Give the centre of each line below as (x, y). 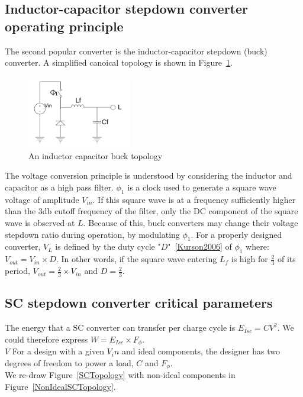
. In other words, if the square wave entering (136, 259)
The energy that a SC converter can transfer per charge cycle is (120, 327)
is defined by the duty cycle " (108, 246)
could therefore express (46, 339)
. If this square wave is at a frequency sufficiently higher (194, 199)
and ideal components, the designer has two (201, 351)
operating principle (64, 26)
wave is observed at (40, 223)
